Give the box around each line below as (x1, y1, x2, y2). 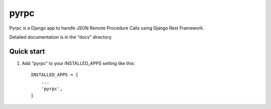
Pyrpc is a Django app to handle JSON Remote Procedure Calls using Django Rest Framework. (9, 25, 204, 31)
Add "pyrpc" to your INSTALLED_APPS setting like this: (22, 60, 135, 66)
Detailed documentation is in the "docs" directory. (9, 34, 113, 40)
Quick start (9, 47, 45, 55)
